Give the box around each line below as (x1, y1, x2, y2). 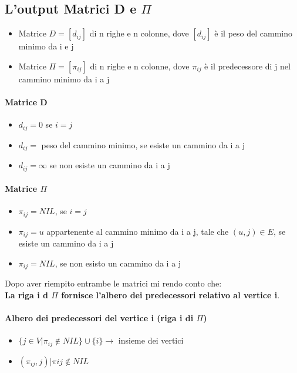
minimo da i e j (18, 40, 74, 52)
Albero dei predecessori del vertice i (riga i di (5, 312, 194, 324)
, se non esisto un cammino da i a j (55, 257, 181, 269)
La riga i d (5, 288, 48, 301)
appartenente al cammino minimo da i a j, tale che (46, 225, 229, 237)
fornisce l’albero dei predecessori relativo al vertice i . (61, 288, 280, 301)
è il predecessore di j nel (204, 59, 291, 72)
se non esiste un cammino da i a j (49, 159, 170, 171)
